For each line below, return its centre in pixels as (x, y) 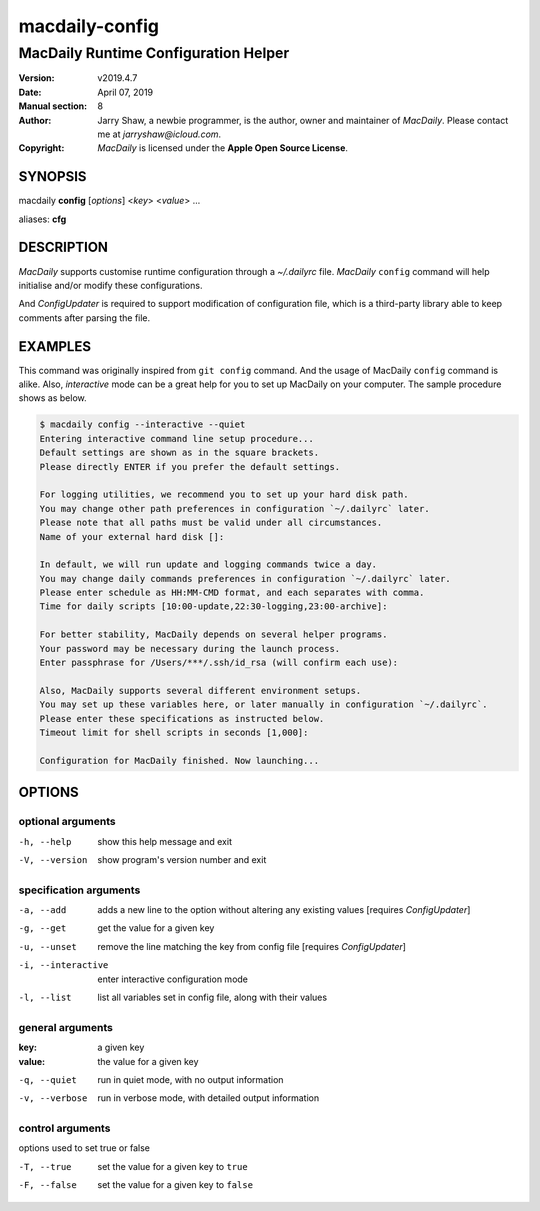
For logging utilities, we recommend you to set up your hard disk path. (224, 494)
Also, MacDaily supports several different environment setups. (200, 690)
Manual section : (53, 106)
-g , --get (42, 928)
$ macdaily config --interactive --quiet (142, 424)
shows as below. (52, 398)
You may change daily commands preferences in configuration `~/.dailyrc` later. (245, 578)
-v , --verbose (53, 1098)
